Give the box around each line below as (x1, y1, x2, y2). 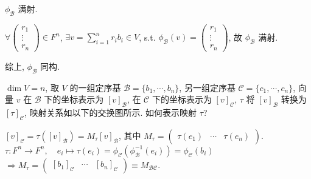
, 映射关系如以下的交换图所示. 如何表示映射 (24, 106, 197, 119)
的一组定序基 (69, 81, 121, 93)
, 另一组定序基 (179, 81, 236, 93)
